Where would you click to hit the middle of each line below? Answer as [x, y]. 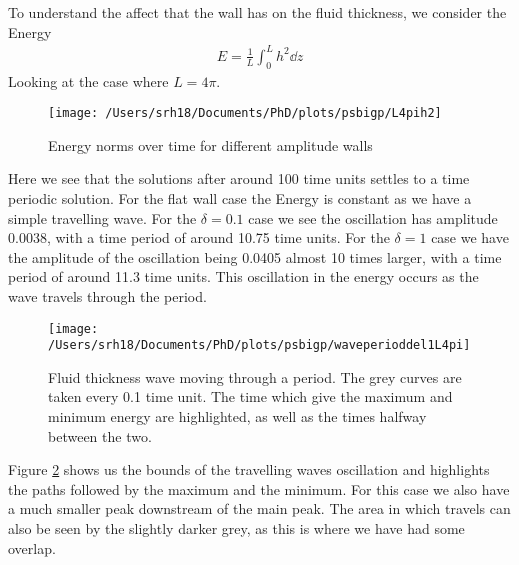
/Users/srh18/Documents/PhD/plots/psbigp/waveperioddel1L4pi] [259, 345]
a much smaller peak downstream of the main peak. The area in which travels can [259, 508]
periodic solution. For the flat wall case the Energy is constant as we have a [240, 197]
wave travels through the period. [107, 295]
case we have [470, 237]
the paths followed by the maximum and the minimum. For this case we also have [259, 488]
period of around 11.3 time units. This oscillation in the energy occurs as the [243, 276]
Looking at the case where [88, 80]
